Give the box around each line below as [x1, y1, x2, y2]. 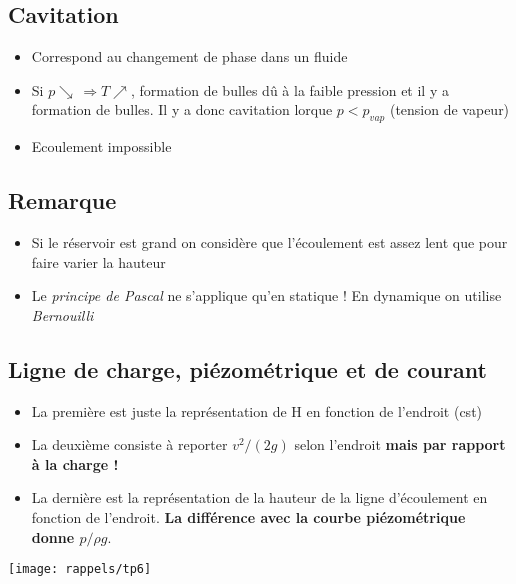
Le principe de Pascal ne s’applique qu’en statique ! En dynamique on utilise [31, 285, 502, 306]
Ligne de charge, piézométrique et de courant [8, 353, 487, 384]
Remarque [8, 185, 117, 216]
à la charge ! [31, 453, 119, 474]
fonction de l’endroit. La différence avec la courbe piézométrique [31, 506, 466, 527]
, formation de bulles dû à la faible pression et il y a [130, 79, 449, 100]
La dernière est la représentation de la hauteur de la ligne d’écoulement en [31, 487, 488, 508]
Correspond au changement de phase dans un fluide [31, 46, 348, 67]
